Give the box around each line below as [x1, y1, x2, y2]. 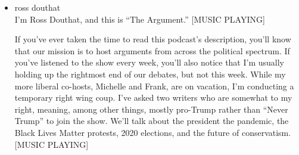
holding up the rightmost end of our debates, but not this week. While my [14, 67, 286, 80]
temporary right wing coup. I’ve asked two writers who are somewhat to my [14, 91, 292, 104]
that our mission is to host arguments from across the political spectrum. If [14, 44, 290, 57]
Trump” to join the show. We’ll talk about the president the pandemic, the [14, 114, 289, 127]
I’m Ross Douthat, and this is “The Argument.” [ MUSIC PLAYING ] [14, 13, 265, 25]
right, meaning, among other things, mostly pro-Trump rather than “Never [14, 103, 288, 115]
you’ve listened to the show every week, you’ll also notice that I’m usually [14, 56, 284, 69]
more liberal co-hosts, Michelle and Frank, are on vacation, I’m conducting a [14, 79, 294, 92]
